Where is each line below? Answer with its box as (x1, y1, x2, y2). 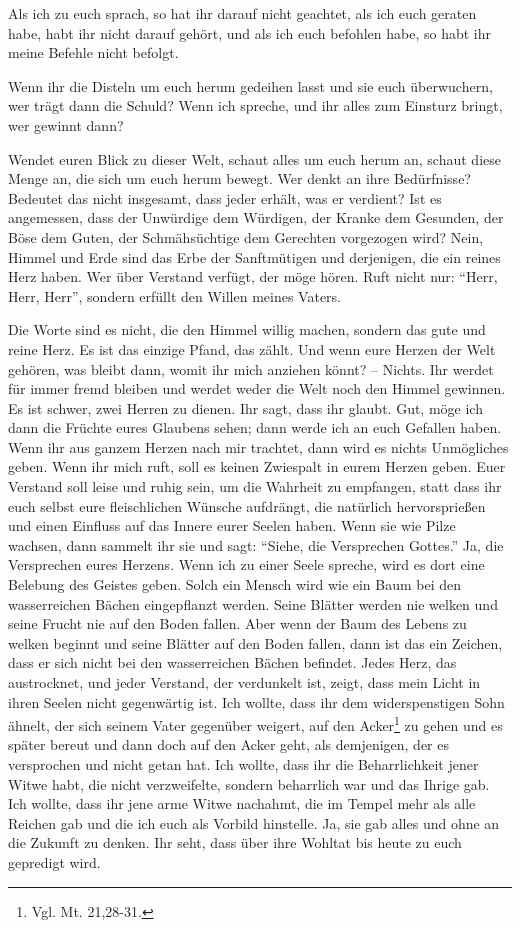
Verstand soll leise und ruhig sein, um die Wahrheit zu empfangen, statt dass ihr (8, 476, 502, 497)
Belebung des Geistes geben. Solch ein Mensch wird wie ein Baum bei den (8, 574, 462, 595)
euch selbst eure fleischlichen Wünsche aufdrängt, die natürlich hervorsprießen (8, 495, 486, 516)
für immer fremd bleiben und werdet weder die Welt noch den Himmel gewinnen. (8, 378, 506, 399)
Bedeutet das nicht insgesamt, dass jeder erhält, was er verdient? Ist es (8, 187, 442, 208)
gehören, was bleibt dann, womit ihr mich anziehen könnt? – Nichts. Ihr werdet (8, 358, 494, 379)
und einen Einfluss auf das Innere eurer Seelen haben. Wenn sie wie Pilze (8, 515, 456, 536)
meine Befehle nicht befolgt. (8, 42, 179, 63)
